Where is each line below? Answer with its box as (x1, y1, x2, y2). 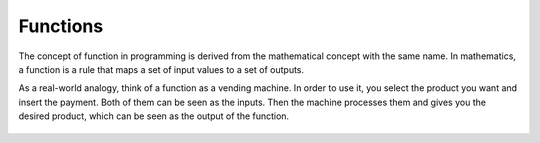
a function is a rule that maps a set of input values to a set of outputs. (18, 63, 305, 75)
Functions (18, 15, 104, 37)
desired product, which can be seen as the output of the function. (18, 110, 290, 122)
